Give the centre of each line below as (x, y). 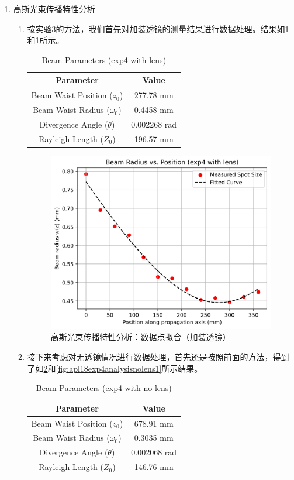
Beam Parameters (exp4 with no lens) (104, 388)
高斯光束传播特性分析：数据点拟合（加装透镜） (141, 337)
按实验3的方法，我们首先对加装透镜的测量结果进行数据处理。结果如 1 (158, 28)
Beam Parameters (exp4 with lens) (104, 59)
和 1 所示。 (46, 40)
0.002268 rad (154, 124)
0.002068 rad (154, 452)
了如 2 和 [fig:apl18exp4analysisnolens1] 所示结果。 (115, 368)
